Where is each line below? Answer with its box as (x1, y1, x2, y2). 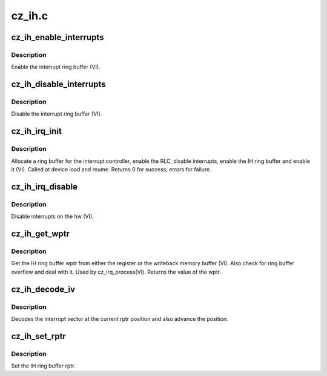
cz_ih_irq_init (11, 126, 62, 136)
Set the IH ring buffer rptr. (11, 362, 76, 369)
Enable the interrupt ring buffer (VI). (11, 64, 101, 71)
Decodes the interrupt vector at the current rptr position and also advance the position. (11, 315, 228, 322)
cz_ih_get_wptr (11, 228, 70, 239)
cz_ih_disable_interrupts (11, 79, 106, 90)
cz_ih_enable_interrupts (11, 32, 104, 42)
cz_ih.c (11, 9, 48, 22)
